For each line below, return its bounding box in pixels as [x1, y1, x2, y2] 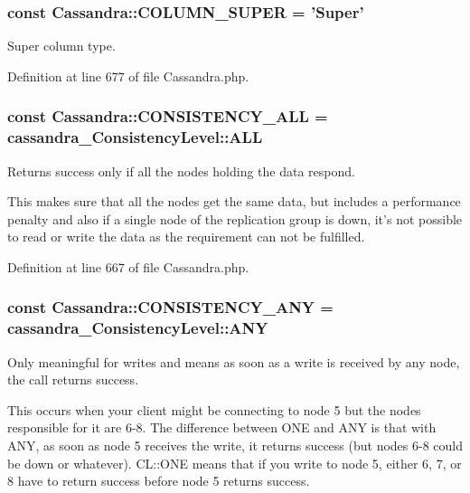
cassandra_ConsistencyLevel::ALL [7, 126, 263, 148]
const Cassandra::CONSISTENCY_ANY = [7, 296, 334, 318]
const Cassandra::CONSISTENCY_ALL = [7, 105, 328, 128]
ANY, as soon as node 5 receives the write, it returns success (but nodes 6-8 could [7, 436, 463, 455]
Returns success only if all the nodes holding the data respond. [7, 161, 355, 180]
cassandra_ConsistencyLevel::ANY [7, 317, 268, 339]
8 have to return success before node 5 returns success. [7, 471, 310, 490]
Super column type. [7, 36, 116, 55]
